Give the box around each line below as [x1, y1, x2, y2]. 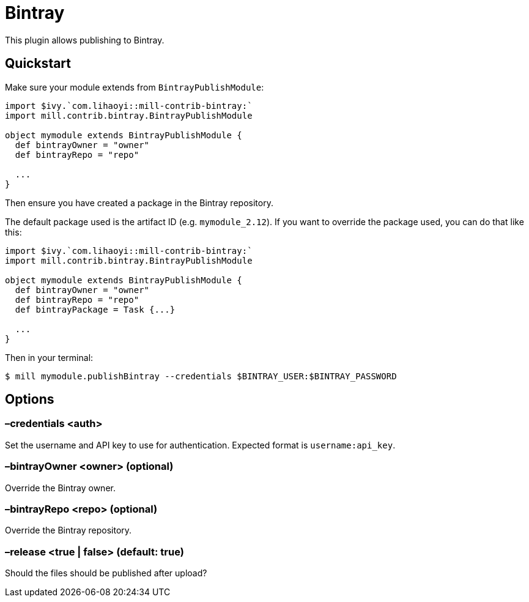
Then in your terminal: [5, 352, 94, 363]
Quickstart [5, 56, 72, 72]
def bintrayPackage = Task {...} [15, 304, 176, 314]
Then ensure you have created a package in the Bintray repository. [5, 197, 273, 208]
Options [5, 392, 54, 407]
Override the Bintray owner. [5, 482, 116, 493]
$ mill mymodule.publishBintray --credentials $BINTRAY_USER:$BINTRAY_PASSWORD [5, 371, 397, 381]
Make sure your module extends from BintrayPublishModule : [5, 81, 264, 92]
